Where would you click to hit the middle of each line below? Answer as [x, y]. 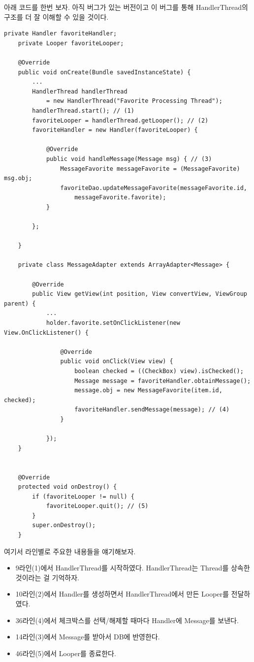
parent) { [20, 303]
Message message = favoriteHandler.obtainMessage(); [163, 381]
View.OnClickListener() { [46, 332]
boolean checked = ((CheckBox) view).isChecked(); [159, 371]
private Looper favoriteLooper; [71, 43]
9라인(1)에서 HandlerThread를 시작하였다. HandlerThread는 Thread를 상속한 [133, 568]
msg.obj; [18, 178]
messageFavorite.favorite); [120, 198]
